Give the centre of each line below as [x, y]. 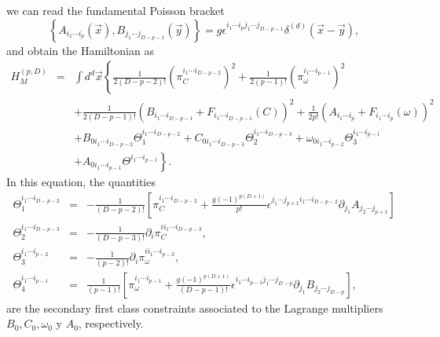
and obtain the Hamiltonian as [80, 50]
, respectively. [111, 323]
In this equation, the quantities [81, 181]
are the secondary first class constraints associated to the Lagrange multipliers [195, 308]
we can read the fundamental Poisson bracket [115, 10]
